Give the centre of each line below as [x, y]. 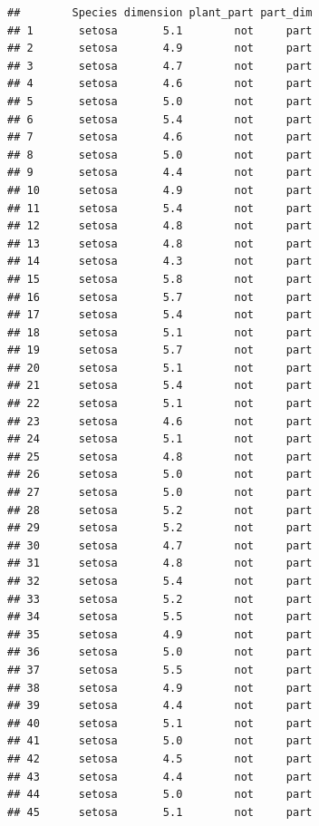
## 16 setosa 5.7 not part [160, 297]
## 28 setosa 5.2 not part [160, 510]
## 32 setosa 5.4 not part [160, 581]
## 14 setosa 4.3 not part [160, 262]
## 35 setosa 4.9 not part [160, 634]
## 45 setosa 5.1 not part [160, 812]
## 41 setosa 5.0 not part [160, 741]
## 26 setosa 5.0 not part [160, 475]
